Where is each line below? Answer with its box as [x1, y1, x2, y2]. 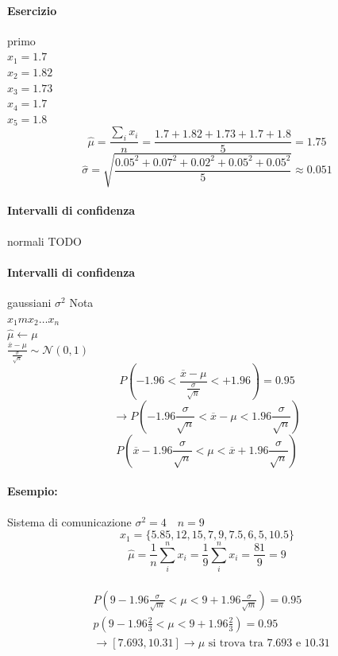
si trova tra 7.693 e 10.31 [208, 637, 330, 649]
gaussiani [7, 293, 52, 310]
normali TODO [7, 232, 82, 249]
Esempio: [7, 483, 58, 499]
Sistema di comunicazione [7, 513, 132, 530]
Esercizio [7, 2, 57, 18]
